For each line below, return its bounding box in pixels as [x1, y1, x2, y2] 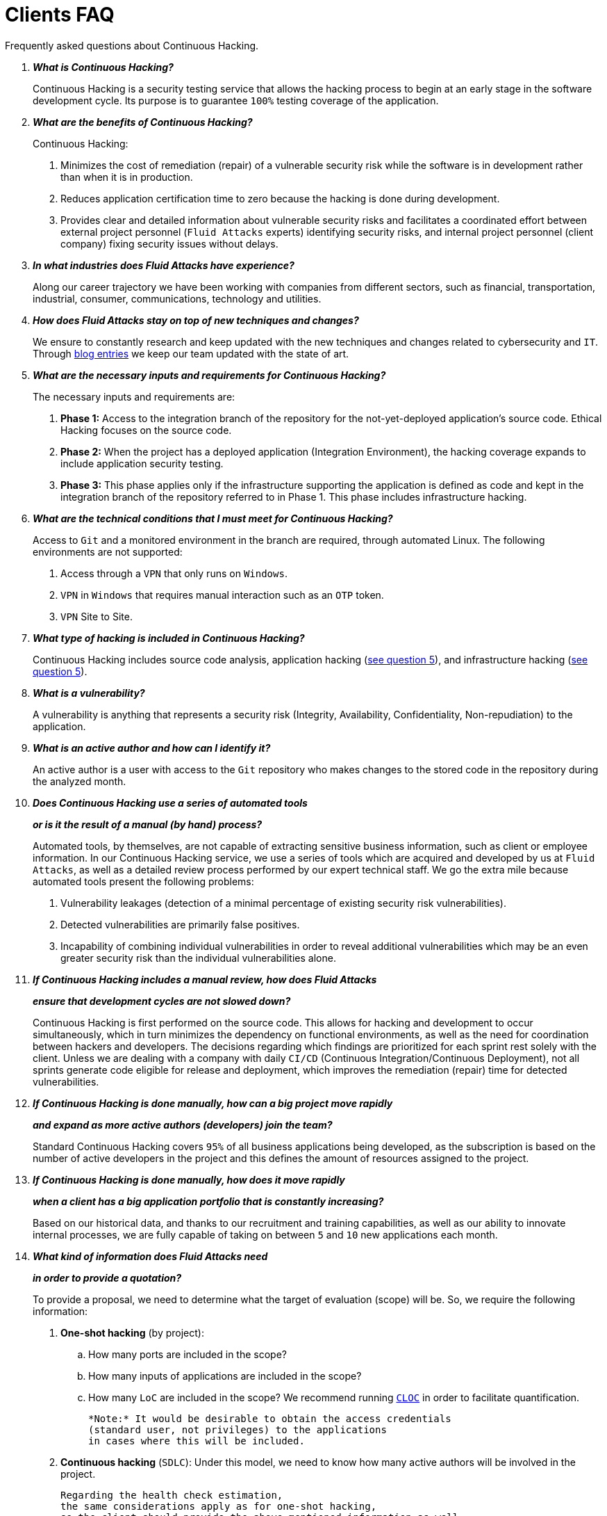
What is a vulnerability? [33, 686, 145, 699]
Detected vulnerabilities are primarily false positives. [60, 918, 300, 930]
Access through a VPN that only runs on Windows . [60, 567, 288, 579]
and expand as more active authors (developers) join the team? [33, 1118, 333, 1131]
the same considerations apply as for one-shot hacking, [60, 1500, 377, 1512]
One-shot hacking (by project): [60, 1326, 204, 1339]
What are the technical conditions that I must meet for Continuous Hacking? [33, 512, 393, 524]
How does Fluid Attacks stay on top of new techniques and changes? [33, 314, 359, 326]
